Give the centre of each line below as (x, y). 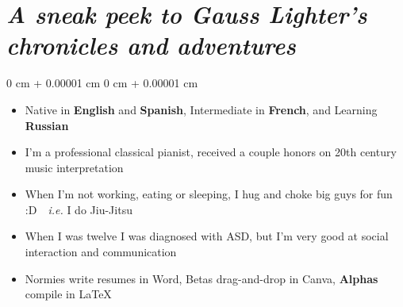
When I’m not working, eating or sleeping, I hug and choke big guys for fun (209, 194)
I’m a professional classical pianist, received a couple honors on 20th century (211, 152)
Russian (47, 125)
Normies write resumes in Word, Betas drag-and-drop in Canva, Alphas (201, 278)
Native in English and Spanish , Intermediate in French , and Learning (201, 109)
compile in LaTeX (68, 294)
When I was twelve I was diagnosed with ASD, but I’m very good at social (207, 236)
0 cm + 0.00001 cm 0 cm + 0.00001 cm (102, 83)
